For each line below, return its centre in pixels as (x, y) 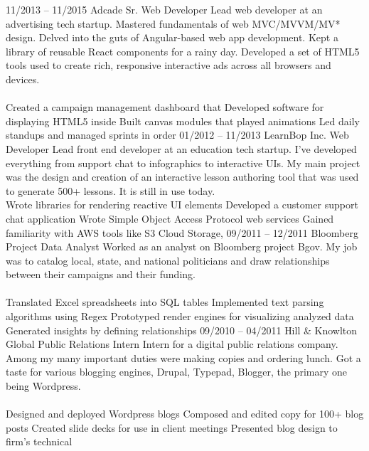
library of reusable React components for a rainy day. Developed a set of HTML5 (183, 51)
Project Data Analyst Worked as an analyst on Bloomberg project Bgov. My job (182, 246)
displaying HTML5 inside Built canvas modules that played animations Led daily (183, 121)
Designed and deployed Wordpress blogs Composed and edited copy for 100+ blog (185, 414)
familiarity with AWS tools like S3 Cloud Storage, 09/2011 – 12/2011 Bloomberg (182, 232)
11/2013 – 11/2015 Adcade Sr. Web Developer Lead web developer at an (164, 9)
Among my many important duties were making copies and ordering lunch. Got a (183, 357)
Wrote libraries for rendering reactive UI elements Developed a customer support (182, 205)
